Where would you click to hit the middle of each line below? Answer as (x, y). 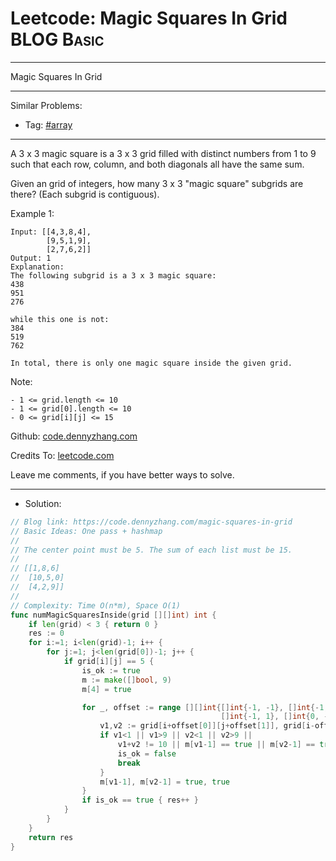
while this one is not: (60, 319)
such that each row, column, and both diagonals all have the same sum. (157, 164)
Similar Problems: (46, 105)
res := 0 (46, 633)
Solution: (43, 503)
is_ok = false (147, 753)
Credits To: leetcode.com (62, 455)
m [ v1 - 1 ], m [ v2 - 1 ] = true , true (164, 782)
